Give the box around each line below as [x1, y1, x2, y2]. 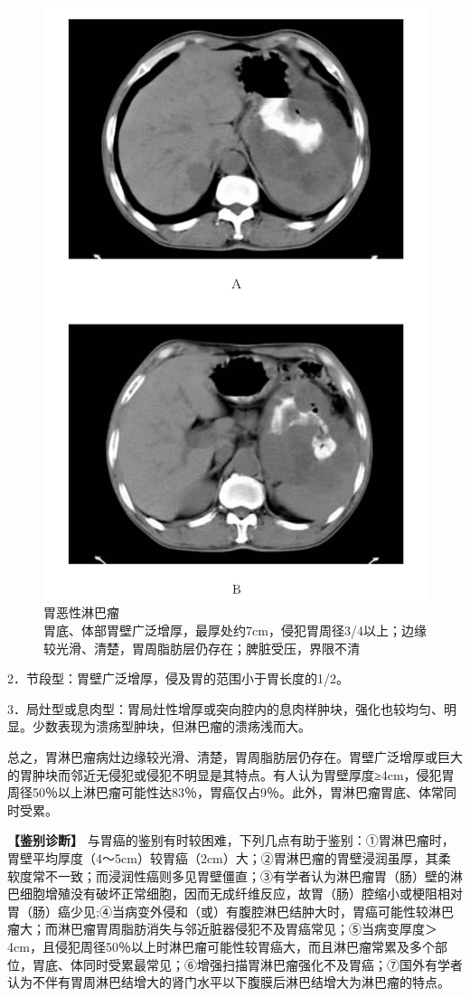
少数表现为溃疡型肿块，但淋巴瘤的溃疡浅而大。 [32, 717, 311, 736]
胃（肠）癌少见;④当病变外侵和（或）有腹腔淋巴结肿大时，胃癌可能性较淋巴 [7, 901, 454, 920]
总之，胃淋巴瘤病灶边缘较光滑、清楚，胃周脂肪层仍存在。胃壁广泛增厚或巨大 [7, 748, 463, 766]
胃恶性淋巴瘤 [43, 603, 119, 622]
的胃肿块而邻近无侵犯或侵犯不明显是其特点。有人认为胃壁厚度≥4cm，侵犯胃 [7, 765, 455, 784]
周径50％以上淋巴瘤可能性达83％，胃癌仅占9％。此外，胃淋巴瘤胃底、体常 [7, 783, 444, 802]
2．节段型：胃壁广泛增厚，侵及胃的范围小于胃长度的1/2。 [7, 669, 349, 688]
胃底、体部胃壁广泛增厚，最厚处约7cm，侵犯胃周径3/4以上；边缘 [43, 621, 427, 640]
